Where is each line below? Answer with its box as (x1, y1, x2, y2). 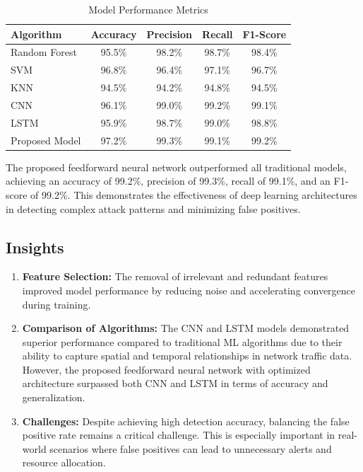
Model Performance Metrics (88, 2, 208, 16)
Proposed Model (11, 132, 81, 147)
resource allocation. (22, 455, 106, 470)
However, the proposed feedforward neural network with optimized (22, 362, 311, 376)
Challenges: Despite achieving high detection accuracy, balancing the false (22, 413, 350, 428)
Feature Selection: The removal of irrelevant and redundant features (22, 269, 328, 284)
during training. (22, 297, 91, 311)
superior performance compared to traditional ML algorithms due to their (22, 334, 343, 349)
